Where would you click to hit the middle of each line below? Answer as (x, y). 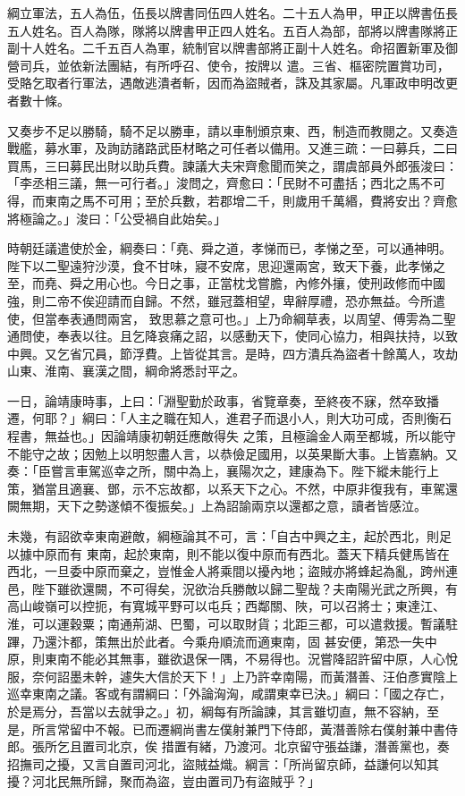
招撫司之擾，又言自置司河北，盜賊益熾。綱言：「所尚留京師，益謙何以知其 (223, 763)
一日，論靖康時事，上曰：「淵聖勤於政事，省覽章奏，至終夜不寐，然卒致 (217, 400)
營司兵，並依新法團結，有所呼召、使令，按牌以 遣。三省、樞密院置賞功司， (228, 65)
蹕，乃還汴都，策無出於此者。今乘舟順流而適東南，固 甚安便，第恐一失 (216, 641)
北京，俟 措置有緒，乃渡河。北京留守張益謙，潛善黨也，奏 (278, 746)
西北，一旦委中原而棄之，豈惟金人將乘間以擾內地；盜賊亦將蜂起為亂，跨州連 (232, 571)
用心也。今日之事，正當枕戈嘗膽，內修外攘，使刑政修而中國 (270, 283)
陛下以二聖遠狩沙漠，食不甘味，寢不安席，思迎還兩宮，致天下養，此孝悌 (220, 265)
